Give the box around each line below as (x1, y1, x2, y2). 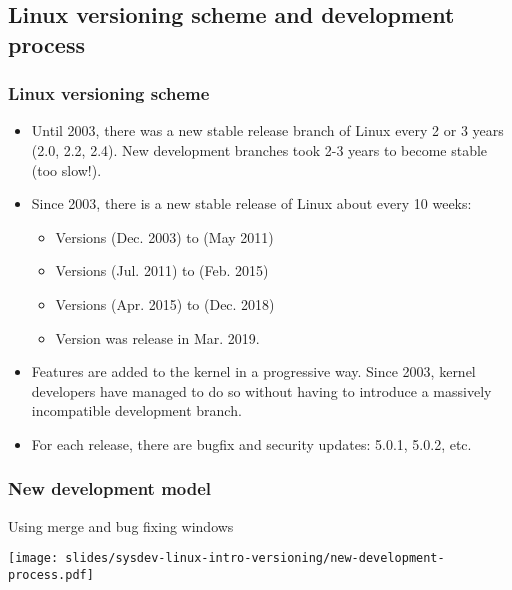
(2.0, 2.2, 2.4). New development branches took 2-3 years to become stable (31, 139, 488, 160)
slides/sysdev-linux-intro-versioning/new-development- (65, 551, 445, 566)
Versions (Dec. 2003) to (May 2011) (55, 226, 274, 247)
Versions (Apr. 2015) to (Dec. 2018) (55, 293, 275, 314)
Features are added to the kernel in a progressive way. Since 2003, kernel (31, 361, 476, 382)
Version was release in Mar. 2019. (55, 327, 260, 348)
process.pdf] (8, 567, 94, 582)
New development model (8, 476, 212, 501)
